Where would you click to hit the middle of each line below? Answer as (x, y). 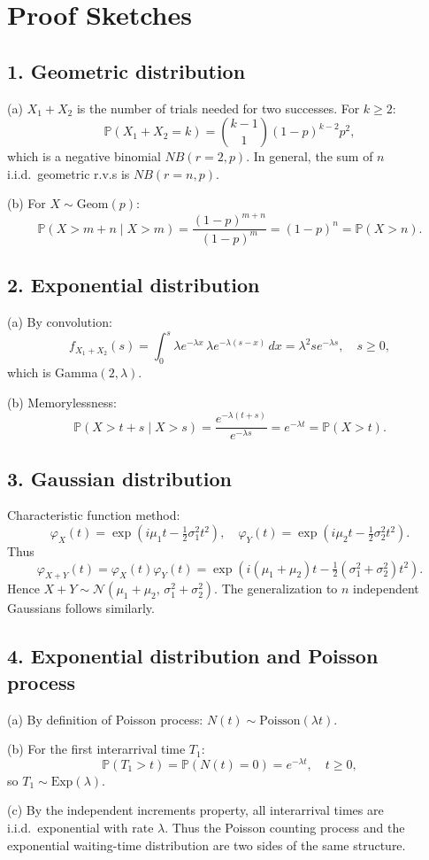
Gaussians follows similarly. (81, 608)
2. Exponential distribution (134, 285)
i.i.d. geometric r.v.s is (69, 173)
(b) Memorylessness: (62, 402)
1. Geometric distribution (126, 70)
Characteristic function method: (94, 515)
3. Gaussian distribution (120, 478)
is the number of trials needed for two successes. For (218, 108)
